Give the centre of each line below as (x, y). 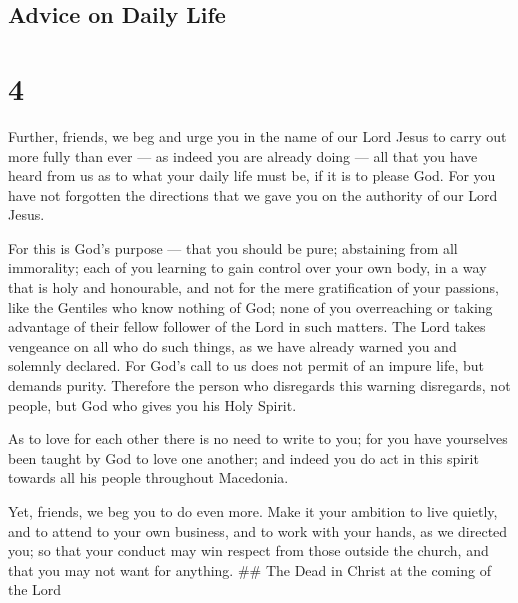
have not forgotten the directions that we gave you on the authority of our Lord (253, 194)
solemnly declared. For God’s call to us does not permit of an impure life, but (246, 365)
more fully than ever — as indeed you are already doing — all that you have (243, 155)
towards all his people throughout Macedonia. (148, 477)
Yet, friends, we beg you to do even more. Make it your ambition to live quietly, (253, 511)
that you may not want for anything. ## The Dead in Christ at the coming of (249, 569)
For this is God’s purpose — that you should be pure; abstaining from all (233, 247)
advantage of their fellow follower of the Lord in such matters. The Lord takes (247, 326)
